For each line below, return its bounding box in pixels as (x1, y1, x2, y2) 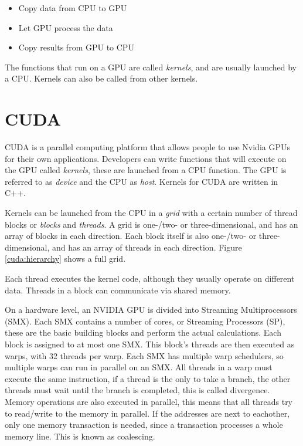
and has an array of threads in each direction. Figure (52, 241, 242, 253)
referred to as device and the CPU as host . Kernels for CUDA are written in (5, 175, 278, 187)
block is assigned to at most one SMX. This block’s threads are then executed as (5, 338, 295, 350)
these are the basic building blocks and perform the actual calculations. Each (5, 326, 281, 339)
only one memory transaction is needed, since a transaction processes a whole (5, 418, 283, 431)
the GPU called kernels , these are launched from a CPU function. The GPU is (5, 164, 287, 176)
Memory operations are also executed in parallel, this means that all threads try (5, 395, 293, 407)
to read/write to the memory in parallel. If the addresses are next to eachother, (5, 407, 290, 419)
